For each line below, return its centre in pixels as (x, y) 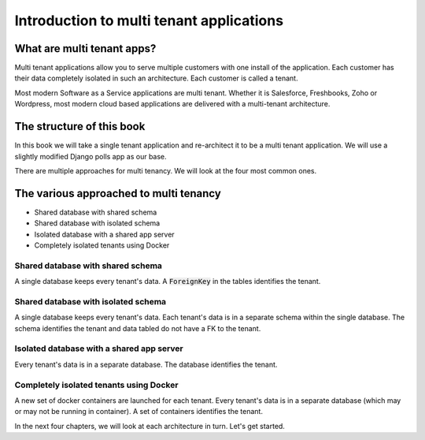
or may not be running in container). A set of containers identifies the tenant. (139, 412)
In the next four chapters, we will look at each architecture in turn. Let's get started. (150, 426)
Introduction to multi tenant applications (149, 21)
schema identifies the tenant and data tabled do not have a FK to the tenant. (138, 328)
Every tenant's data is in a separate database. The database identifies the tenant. (146, 364)
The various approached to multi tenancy (118, 193)
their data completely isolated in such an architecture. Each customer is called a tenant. (156, 78)
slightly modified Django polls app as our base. (91, 156)
